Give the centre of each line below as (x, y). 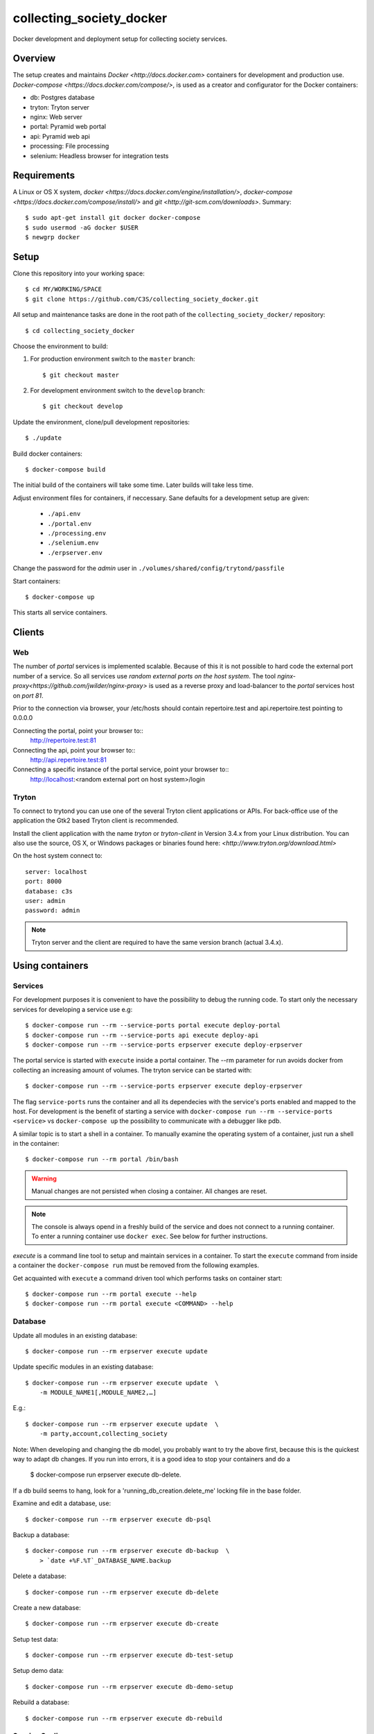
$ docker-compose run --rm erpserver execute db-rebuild (124, 1718)
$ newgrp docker (53, 237)
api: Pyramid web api (60, 136)
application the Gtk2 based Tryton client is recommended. (96, 821)
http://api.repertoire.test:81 (68, 760)
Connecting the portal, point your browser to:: (78, 730)
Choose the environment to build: (61, 346)
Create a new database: (47, 1607)
